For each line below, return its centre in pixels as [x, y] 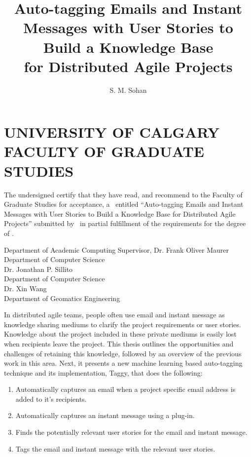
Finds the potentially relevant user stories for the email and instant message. [131, 432]
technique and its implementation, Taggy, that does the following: [103, 372]
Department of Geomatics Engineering [62, 298]
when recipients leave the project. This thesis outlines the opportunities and [119, 343]
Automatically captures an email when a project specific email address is [125, 389]
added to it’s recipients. [51, 399]
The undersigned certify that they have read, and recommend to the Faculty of [123, 194]
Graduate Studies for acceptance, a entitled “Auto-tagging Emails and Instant [124, 204]
